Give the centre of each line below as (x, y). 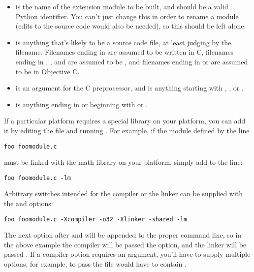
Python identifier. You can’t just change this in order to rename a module (127, 16)
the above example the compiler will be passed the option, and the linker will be (125, 244)
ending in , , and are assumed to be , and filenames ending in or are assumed (132, 61)
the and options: (29, 203)
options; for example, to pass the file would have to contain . (95, 264)
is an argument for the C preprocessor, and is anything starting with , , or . (129, 88)
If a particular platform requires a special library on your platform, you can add (125, 121)
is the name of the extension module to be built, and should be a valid (122, 6)
